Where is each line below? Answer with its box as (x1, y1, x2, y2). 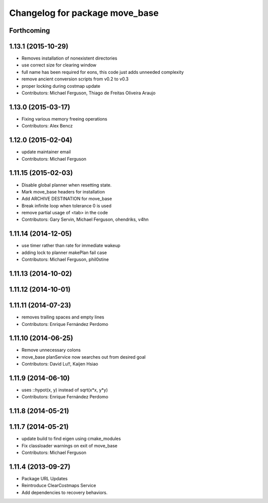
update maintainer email (21, 149, 71, 155)
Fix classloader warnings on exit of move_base (21, 442, 118, 448)
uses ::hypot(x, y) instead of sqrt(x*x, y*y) (21, 387, 108, 393)
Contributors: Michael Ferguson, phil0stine (21, 256, 109, 262)
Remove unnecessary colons (21, 347, 81, 353)
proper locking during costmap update (21, 83, 100, 89)
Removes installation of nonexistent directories (21, 55, 118, 62)
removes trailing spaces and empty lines (21, 314, 104, 320)
